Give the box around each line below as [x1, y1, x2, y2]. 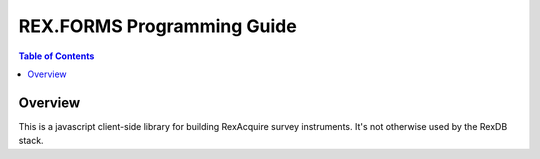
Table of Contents [18, 50, 95, 62]
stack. [18, 135, 44, 147]
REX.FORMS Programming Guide [18, 15, 297, 37]
